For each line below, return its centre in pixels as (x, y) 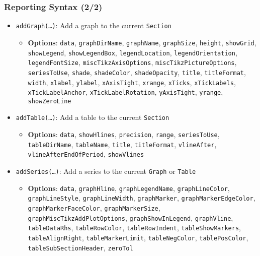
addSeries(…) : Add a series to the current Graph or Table (106, 171)
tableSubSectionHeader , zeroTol (80, 247)
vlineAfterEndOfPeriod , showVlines (86, 154)
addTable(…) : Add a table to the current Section (93, 117)
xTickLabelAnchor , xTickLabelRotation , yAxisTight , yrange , (125, 92)
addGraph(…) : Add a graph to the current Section (94, 25)
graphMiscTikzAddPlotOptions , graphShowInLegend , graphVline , (131, 217)
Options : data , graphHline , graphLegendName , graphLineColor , (129, 188)
